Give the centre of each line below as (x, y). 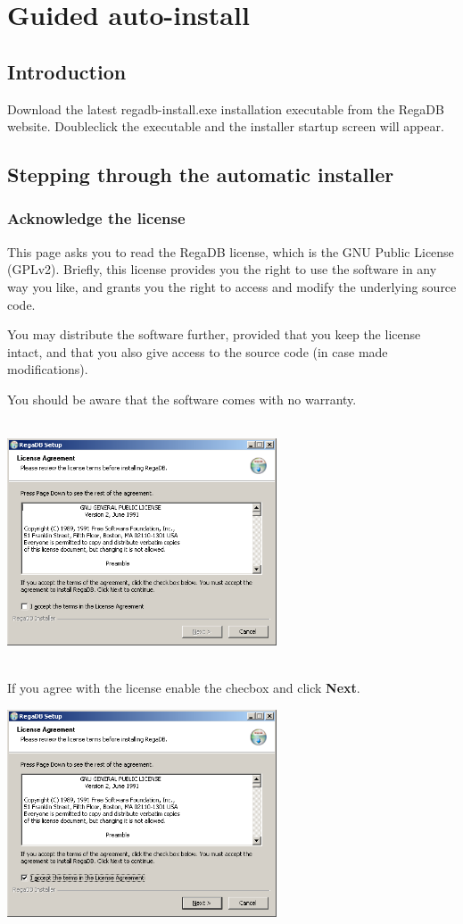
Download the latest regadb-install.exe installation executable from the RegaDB (226, 108)
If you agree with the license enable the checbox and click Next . (184, 688)
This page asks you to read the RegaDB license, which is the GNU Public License (231, 251)
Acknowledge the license (96, 218)
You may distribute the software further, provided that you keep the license (214, 334)
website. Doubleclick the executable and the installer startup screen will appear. (226, 126)
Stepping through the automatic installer (201, 175)
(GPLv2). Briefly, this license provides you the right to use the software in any (222, 269)
